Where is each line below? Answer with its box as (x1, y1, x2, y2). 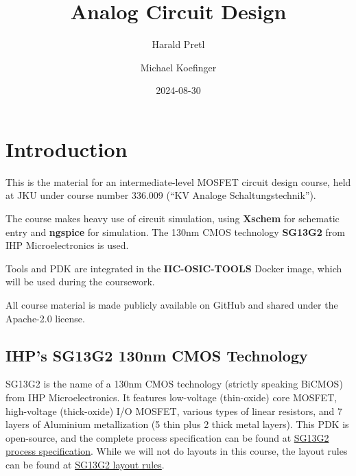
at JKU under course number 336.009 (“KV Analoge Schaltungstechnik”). (5, 188, 316, 202)
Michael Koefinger (140, 60, 217, 74)
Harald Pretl (152, 37, 205, 51)
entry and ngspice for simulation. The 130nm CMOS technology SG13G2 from (5, 224, 345, 239)
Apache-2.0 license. (5, 311, 85, 325)
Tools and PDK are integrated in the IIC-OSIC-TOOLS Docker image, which (5, 261, 342, 275)
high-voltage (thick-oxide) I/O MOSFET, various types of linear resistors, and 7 (5, 403, 342, 418)
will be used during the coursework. (5, 274, 155, 289)
